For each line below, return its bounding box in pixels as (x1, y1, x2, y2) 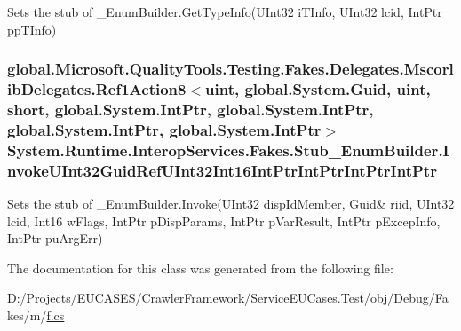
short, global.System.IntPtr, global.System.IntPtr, (7, 98, 374, 120)
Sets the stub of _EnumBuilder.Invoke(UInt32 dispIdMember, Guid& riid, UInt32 (7, 194, 455, 213)
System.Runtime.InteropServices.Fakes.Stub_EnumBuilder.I (7, 138, 449, 161)
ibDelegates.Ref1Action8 (7, 78, 187, 100)
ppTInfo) (7, 20, 57, 38)
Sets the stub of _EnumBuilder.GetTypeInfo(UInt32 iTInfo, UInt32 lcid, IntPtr (7, 3, 442, 20)
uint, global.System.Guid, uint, (205, 78, 431, 100)
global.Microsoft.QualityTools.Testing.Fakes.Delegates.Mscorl (7, 58, 454, 80)
